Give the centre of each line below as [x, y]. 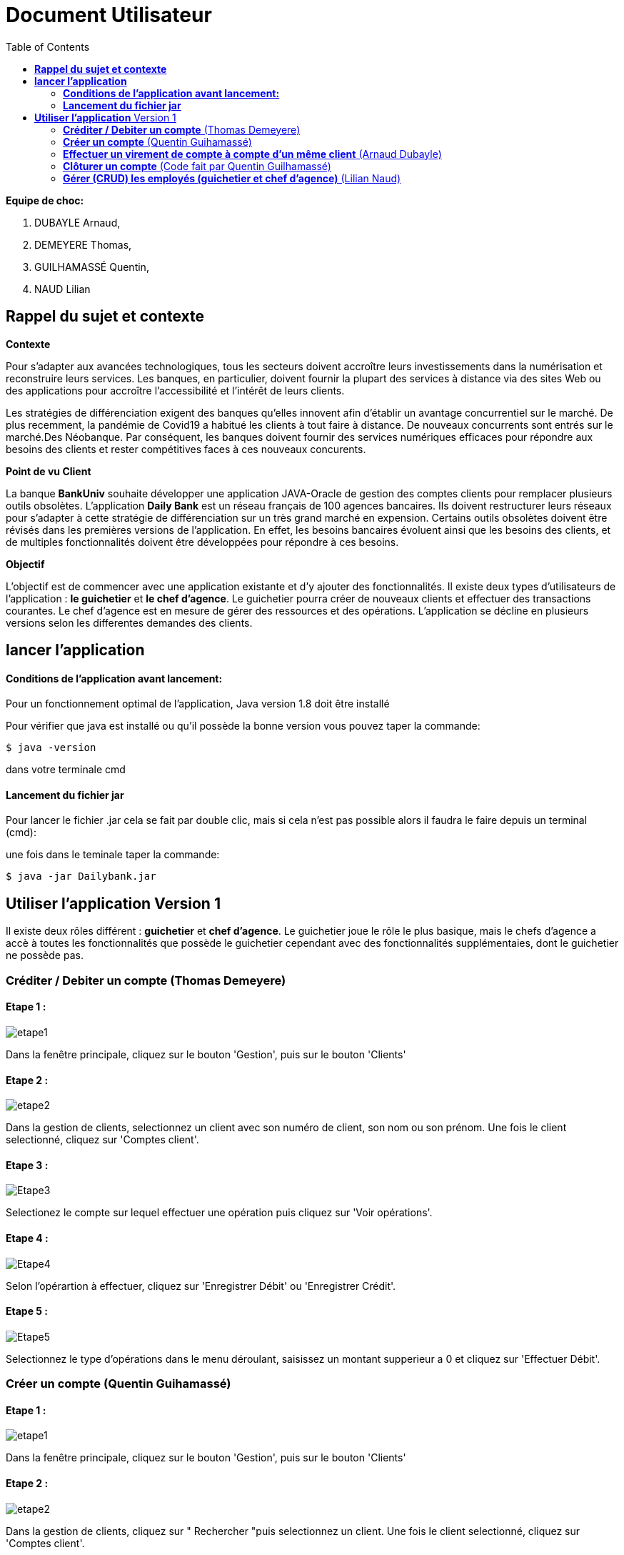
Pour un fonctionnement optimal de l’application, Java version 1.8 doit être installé [198, 704]
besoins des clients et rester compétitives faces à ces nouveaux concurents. [186, 449]
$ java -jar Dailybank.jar [81, 876]
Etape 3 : [27, 1165]
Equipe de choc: [45, 200]
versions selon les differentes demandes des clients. [129, 622]
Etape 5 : [27, 1311]
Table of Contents [48, 46]
